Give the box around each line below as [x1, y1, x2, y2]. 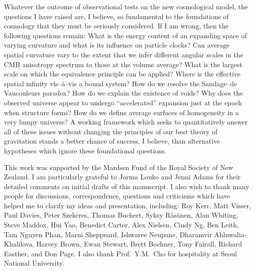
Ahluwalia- [214, 229, 247, 239]
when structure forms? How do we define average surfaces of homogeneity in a [4, 107, 239, 117]
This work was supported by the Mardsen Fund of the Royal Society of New [4, 162, 233, 172]
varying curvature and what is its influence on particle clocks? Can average [4, 40, 230, 50]
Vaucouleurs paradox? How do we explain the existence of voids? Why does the [4, 88, 243, 98]
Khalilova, [4, 239, 34, 249]
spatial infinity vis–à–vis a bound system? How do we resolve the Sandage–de [4, 78, 237, 88]
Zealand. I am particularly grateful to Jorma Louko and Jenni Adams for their [4, 172, 241, 182]
